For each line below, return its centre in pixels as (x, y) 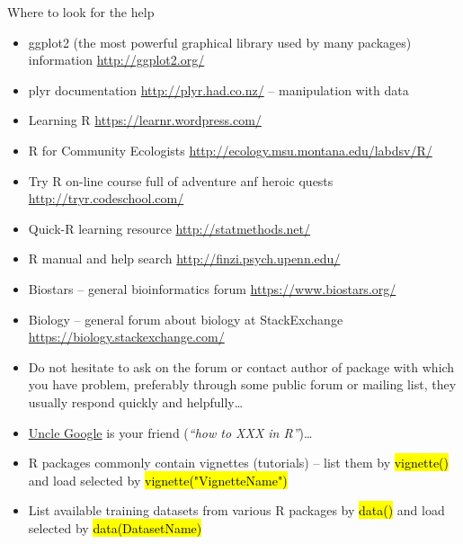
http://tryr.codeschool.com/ (106, 198)
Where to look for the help (81, 12)
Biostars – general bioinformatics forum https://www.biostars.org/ (212, 288)
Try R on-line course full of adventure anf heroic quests (181, 180)
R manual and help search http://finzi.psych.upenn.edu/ (184, 259)
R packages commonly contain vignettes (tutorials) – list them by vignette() (238, 463)
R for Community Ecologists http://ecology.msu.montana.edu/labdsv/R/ (230, 150)
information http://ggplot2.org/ (116, 60)
